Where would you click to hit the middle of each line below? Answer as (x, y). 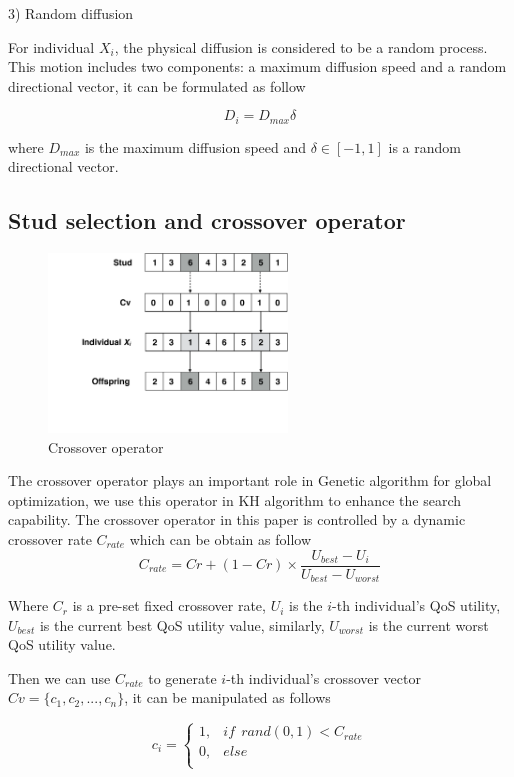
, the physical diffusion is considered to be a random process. (301, 46)
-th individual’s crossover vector (323, 677)
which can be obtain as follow (220, 538)
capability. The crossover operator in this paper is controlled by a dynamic (237, 519)
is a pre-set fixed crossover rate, (169, 605)
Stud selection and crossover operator (207, 220)
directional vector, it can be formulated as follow (157, 85)
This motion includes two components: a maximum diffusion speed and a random (257, 66)
